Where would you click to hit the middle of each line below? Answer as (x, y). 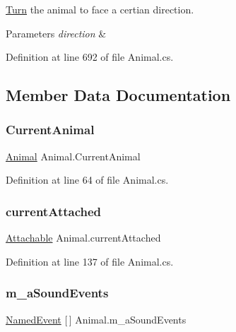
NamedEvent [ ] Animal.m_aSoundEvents (96, 319)
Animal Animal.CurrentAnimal (73, 156)
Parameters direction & (56, 33)
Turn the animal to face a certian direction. (100, 9)
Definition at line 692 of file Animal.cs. (90, 57)
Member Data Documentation (118, 95)
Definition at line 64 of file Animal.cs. (87, 180)
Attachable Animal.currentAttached (83, 238)
